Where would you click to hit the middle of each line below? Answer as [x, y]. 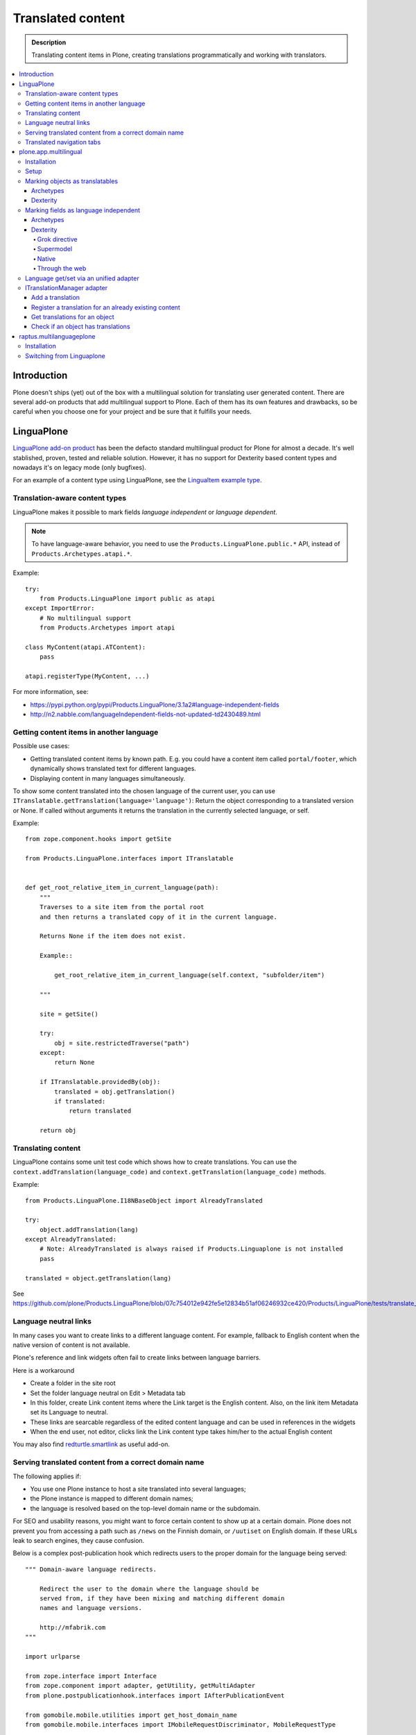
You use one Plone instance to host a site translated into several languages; [138, 1489]
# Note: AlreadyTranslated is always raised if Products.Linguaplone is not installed [191, 1249]
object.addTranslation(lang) [89, 1229]
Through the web [62, 269]
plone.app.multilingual [51, 152]
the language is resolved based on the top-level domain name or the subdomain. [145, 1508]
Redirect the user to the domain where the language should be [149, 1589]
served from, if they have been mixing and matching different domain [162, 1598]
